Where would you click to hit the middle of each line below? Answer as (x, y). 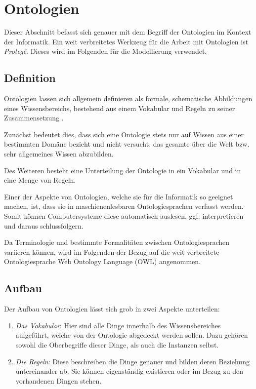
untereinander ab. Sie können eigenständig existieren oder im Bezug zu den (129, 371)
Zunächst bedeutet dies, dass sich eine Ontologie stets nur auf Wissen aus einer (124, 134)
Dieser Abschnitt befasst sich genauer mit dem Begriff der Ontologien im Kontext (128, 32)
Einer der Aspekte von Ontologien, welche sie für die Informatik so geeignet (119, 196)
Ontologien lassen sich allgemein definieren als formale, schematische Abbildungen (128, 98)
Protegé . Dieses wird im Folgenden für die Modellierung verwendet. (106, 51)
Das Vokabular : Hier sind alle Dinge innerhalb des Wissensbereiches (118, 325)
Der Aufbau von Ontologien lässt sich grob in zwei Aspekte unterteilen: (112, 309)
